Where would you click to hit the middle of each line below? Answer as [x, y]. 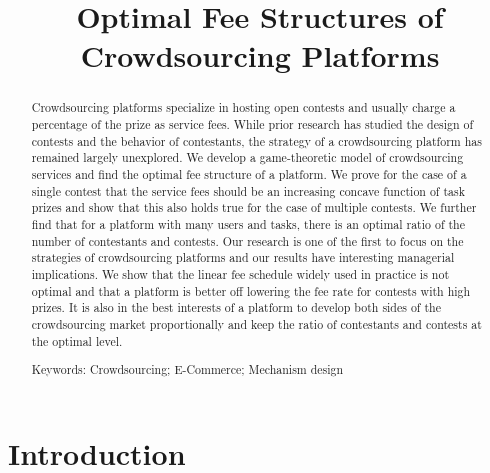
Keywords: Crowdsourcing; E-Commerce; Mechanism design [187, 369]
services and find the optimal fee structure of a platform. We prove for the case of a [249, 173]
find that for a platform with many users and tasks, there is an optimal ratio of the [248, 223]
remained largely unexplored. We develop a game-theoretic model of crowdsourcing [247, 157]
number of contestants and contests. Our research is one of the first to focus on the [247, 240]
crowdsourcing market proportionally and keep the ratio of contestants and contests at [256, 323]
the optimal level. [77, 340]
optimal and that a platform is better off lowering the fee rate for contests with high [251, 290]
